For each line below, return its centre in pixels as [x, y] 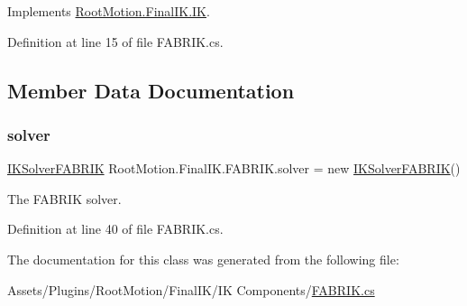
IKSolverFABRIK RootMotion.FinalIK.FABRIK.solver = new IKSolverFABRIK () [234, 168]
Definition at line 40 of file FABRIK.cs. [115, 229]
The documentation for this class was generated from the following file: [203, 259]
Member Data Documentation [151, 90]
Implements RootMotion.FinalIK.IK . [109, 11]
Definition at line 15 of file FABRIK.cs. [115, 41]
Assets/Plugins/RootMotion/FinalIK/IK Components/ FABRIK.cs [191, 289]
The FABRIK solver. [64, 198]
